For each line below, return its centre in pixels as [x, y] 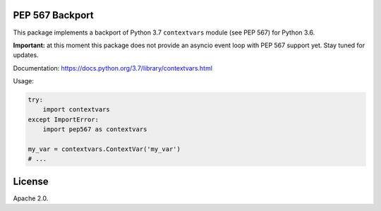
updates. [26, 55]
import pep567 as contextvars [95, 129]
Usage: [24, 81]
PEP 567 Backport [54, 15]
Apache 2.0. [31, 198]
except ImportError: [63, 119]
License [31, 181]
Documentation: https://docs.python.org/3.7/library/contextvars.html [113, 68]
